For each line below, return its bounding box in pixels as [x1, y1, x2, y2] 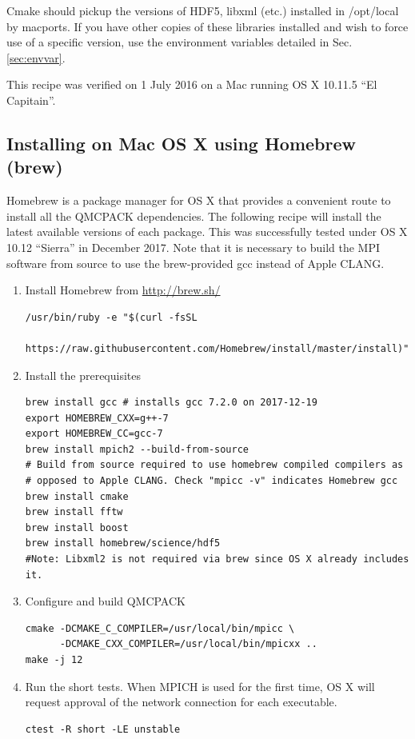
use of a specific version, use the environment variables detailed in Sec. [6, 34, 353, 50]
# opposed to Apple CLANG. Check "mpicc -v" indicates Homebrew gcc [25, 475, 398, 487]
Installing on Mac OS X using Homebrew [6, 130, 356, 155]
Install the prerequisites [25, 366, 141, 383]
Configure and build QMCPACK [25, 593, 186, 609]
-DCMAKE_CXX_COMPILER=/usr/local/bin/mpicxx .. [59, 638, 317, 650]
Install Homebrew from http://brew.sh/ [25, 282, 221, 298]
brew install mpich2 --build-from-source [25, 443, 249, 455]
